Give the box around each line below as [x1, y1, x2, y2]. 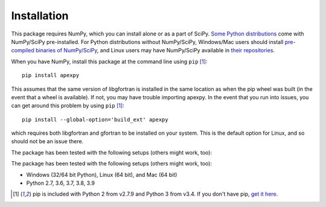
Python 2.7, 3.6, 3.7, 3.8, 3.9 [26, 179, 95, 187]
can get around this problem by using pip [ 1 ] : [11, 102, 124, 110]
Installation [11, 9, 69, 22]
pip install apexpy [22, 72, 80, 79]
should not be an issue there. [11, 138, 84, 145]
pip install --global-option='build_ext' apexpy [22, 116, 168, 123]
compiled [11, 47, 34, 54]
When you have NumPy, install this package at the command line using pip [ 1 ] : [11, 58, 208, 65]
